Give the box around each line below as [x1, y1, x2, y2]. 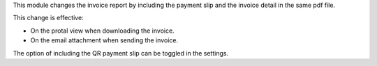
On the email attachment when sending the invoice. [30, 36, 178, 44]
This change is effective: [13, 14, 84, 22]
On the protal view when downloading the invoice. [30, 26, 175, 35]
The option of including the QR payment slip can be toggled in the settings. [13, 49, 229, 57]
